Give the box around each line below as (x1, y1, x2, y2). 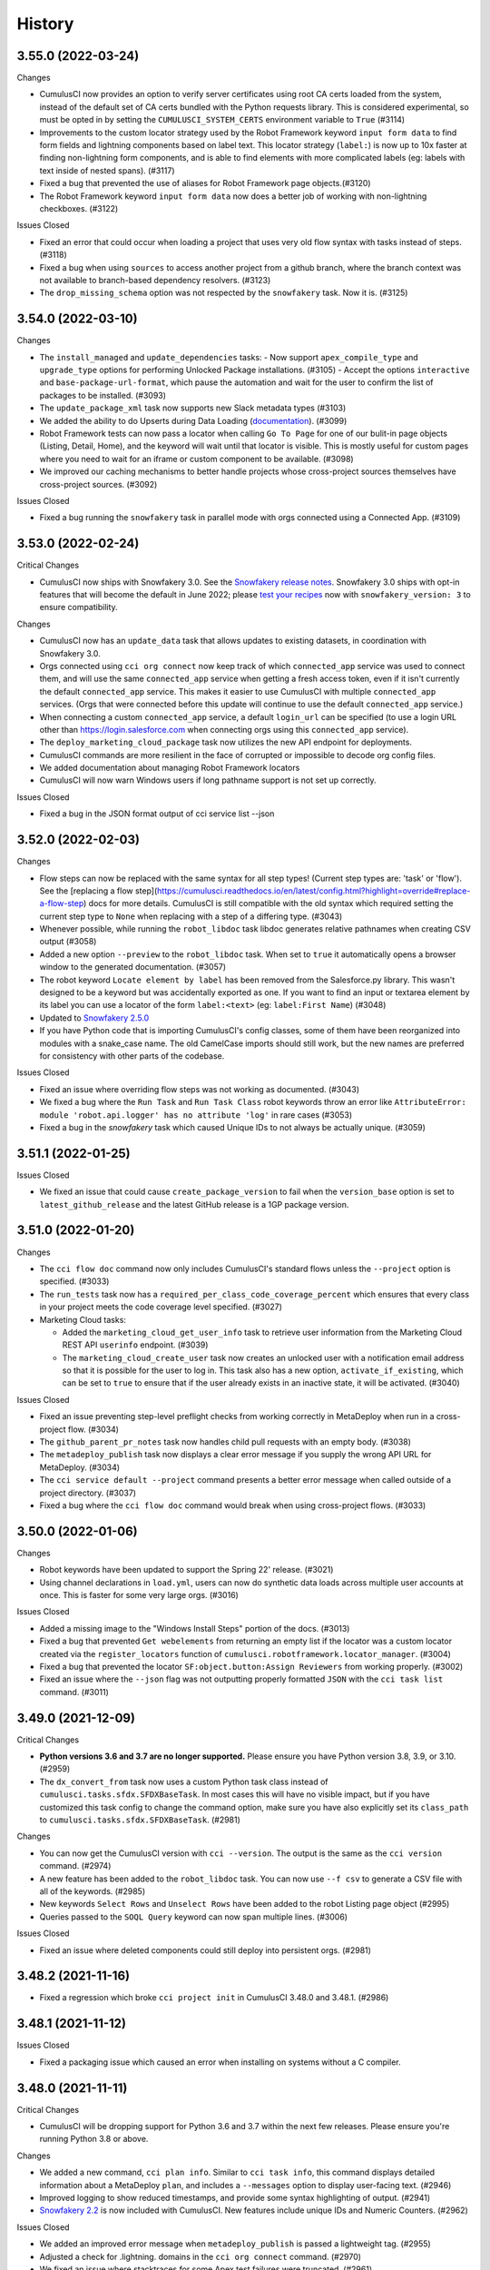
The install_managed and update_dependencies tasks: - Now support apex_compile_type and (39, 351, 419, 362)
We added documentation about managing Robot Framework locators (39, 763, 300, 774)
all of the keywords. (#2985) (39, 1885, 146, 1897)
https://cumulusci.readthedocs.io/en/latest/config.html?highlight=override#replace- (157, 885, 471, 896)
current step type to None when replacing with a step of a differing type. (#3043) (39, 911, 343, 922)
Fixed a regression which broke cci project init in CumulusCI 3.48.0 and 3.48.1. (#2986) (39, 1992, 389, 2003)
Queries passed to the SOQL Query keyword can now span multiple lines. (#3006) (39, 1911, 348, 1922)
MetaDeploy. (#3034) (39, 1462, 121, 1473)
